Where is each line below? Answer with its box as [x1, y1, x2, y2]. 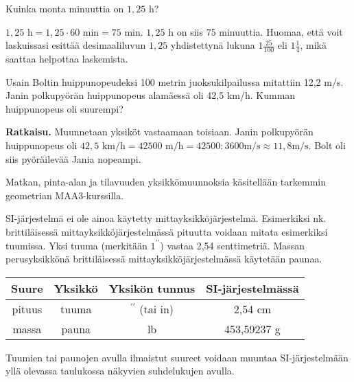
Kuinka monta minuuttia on [5, 1, 124, 15]
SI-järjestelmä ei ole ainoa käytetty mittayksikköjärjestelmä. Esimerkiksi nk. [5, 211, 327, 225]
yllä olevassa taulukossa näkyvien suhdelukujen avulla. [5, 363, 235, 378]
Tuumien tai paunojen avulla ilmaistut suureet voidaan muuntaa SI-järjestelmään [5, 350, 349, 364]
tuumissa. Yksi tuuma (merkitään [5, 238, 147, 252]
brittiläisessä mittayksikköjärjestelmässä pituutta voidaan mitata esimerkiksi [5, 224, 328, 238]
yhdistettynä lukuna [170, 38, 255, 52]
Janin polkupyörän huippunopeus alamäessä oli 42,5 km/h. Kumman [5, 88, 296, 102]
